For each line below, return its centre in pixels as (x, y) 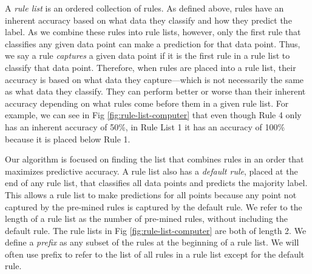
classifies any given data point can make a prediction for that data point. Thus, (153, 43)
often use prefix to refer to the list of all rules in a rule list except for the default (155, 254)
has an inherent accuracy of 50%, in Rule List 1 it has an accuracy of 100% (145, 126)
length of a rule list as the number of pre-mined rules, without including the (146, 219)
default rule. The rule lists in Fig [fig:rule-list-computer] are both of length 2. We (156, 230)
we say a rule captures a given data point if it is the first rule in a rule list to (148, 55)
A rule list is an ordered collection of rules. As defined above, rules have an (144, 8)
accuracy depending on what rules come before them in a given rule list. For (147, 103)
